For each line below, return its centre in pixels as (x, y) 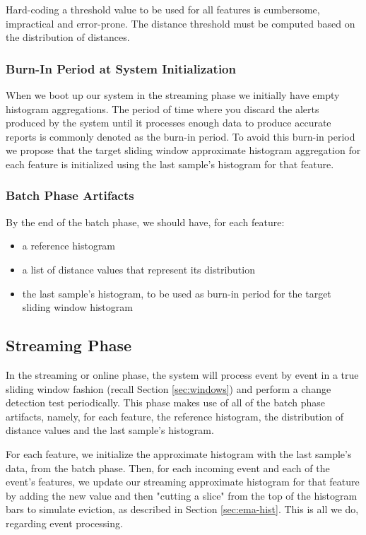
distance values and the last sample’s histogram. (110, 430)
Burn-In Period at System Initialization (121, 68)
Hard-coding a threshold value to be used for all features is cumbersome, (163, 9)
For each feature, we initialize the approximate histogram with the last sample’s (179, 453)
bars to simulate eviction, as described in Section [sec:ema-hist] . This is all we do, (182, 509)
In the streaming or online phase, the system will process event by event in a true (182, 374)
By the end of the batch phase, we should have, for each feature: (145, 222)
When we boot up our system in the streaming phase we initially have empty (173, 95)
